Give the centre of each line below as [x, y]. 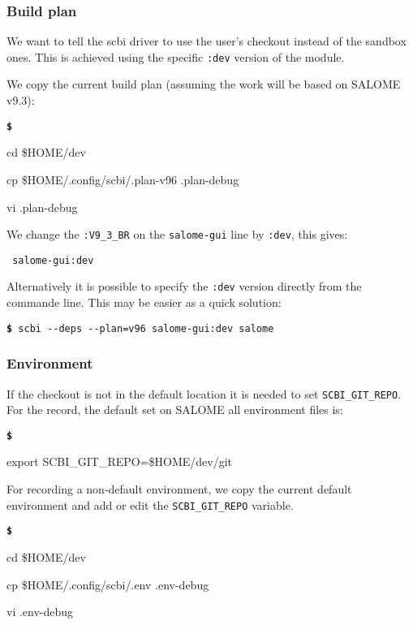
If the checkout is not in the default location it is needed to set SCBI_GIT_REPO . [204, 393]
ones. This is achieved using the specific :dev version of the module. [176, 56]
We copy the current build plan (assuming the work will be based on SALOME [204, 84]
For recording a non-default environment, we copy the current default [179, 489]
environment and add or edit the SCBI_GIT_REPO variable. [150, 504]
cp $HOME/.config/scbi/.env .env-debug [108, 584]
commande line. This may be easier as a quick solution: [144, 302]
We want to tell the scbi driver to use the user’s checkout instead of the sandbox [206, 41]
